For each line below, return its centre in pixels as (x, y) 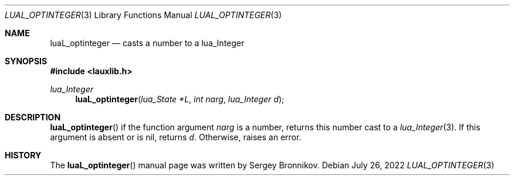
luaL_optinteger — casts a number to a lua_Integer (147, 43)
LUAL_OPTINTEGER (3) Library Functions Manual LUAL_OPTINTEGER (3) (143, 15)
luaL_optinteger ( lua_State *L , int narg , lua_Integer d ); (180, 99)
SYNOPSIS (26, 61)
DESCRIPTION (33, 117)
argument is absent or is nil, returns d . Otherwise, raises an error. (176, 137)
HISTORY (23, 155)
